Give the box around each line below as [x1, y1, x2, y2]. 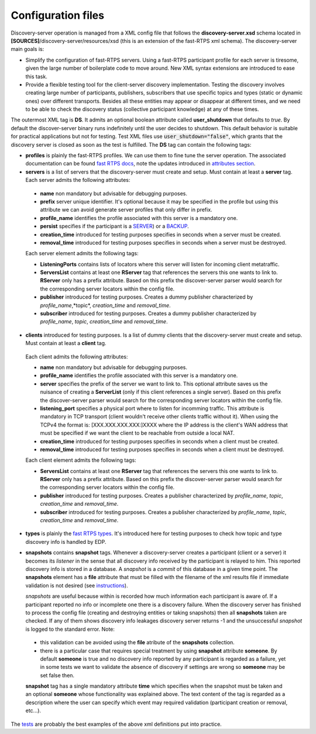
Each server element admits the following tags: [25, 250, 139, 257]
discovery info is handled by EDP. [25, 538, 107, 545]
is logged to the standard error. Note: [25, 625, 115, 632]
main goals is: [11, 46, 44, 53]
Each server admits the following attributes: [25, 177, 130, 184]
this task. [25, 73, 48, 80]
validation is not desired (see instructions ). [25, 581, 128, 589]
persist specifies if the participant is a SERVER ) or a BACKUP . [40, 223, 190, 230]
